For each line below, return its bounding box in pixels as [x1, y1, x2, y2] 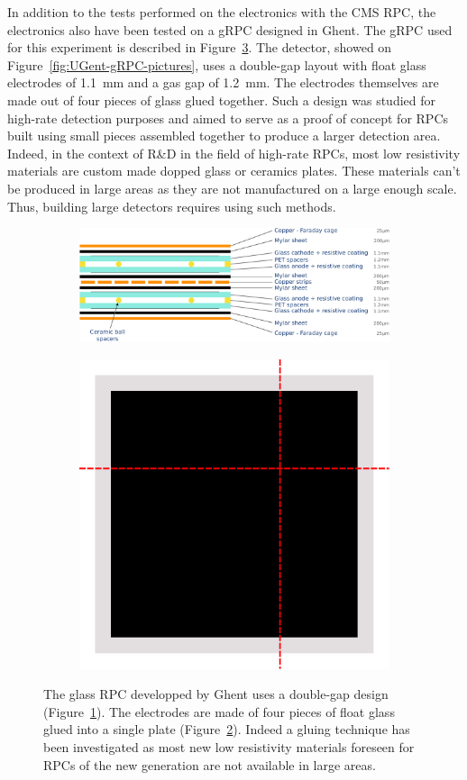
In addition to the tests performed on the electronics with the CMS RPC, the [7, 3, 436, 21]
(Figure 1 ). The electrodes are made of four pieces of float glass [43, 702, 395, 721]
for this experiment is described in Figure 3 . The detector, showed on [7, 38, 392, 57]
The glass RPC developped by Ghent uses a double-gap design [43, 685, 389, 703]
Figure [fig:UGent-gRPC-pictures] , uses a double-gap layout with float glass [7, 55, 426, 74]
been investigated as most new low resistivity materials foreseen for [43, 738, 415, 757]
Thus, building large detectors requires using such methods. [7, 196, 336, 215]
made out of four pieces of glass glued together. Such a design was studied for [7, 90, 436, 109]
